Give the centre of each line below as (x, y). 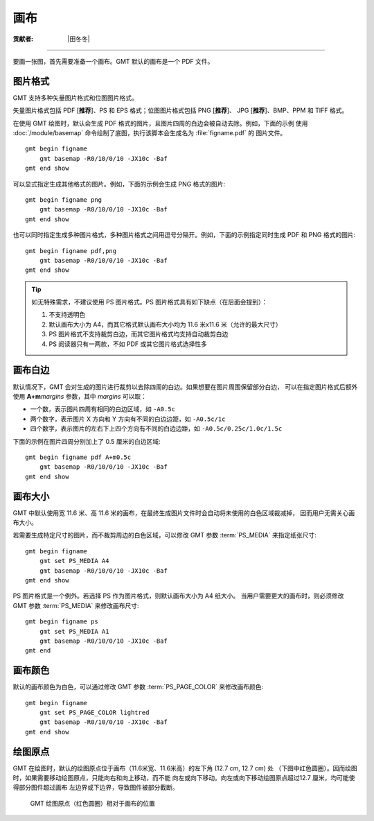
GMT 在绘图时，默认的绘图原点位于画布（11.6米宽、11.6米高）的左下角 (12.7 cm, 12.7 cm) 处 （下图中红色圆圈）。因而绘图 (185, 768)
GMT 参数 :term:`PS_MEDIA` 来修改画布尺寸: (76, 605)
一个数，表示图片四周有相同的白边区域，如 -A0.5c (103, 409)
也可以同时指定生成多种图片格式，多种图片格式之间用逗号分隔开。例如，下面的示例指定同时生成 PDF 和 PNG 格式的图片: (184, 235)
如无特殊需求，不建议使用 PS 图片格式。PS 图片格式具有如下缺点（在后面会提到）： (150, 302)
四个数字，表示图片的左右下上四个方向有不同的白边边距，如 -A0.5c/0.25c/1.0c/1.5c (156, 429)
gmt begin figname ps (62, 622)
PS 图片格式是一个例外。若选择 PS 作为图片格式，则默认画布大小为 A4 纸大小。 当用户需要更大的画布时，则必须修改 (178, 596)
